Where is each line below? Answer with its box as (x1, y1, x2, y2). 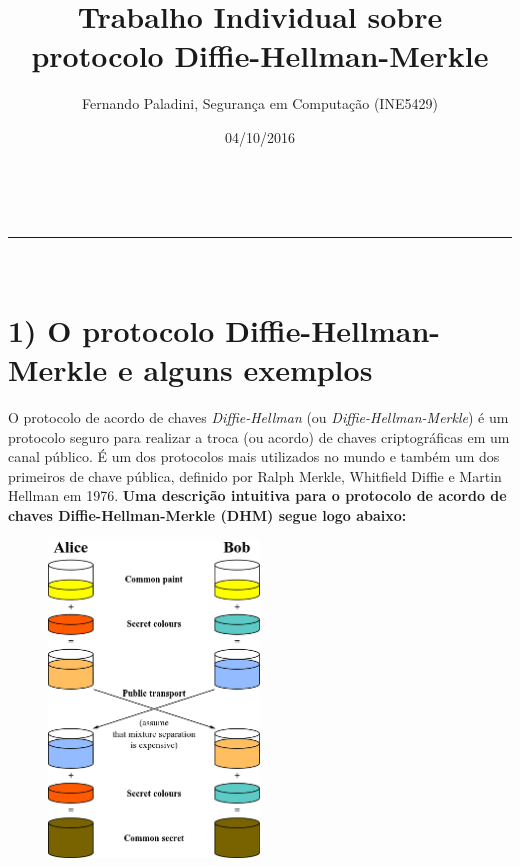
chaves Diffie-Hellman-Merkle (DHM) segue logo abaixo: (8, 504, 407, 525)
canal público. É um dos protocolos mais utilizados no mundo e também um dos (8, 446, 500, 467)
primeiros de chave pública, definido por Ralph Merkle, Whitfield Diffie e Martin (8, 465, 502, 486)
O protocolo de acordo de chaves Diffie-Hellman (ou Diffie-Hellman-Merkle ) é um (8, 407, 509, 427)
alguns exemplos (143, 349, 373, 390)
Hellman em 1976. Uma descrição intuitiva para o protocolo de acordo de (8, 485, 507, 506)
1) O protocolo (8, 309, 215, 350)
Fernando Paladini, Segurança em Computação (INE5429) (82, 93, 438, 114)
